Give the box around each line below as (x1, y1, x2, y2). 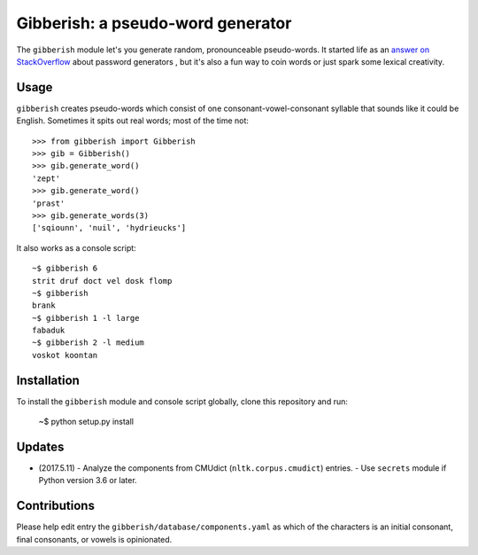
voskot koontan (32, 350, 98, 360)
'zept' (32, 173, 61, 184)
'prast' (32, 198, 66, 208)
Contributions (16, 498, 95, 513)
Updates (16, 439, 65, 454)
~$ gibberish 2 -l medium (32, 338, 145, 348)
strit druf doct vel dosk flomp (32, 276, 173, 285)
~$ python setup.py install (38, 417, 135, 427)
